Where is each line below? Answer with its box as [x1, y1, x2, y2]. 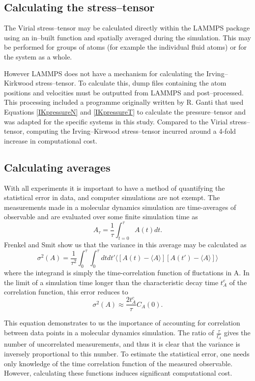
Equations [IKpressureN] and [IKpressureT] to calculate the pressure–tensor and [4, 106, 246, 117]
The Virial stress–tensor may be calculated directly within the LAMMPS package [4, 23, 250, 33]
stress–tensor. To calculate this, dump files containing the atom [35, 78, 227, 88]
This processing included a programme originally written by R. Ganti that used [4, 97, 244, 107]
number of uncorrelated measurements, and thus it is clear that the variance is [4, 339, 240, 349]
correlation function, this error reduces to [4, 287, 128, 297]
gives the [224, 327, 251, 338]
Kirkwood [4, 78, 33, 88]
